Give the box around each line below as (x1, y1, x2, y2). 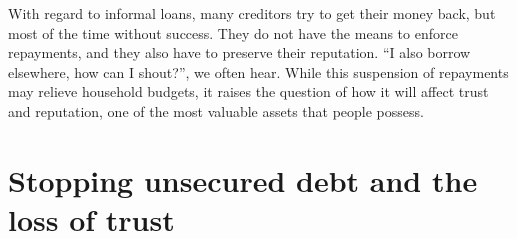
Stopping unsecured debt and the (8, 159, 478, 200)
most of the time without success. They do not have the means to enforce (8, 22, 458, 43)
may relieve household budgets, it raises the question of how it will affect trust (8, 81, 489, 102)
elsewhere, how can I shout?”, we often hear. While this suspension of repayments (8, 61, 509, 82)
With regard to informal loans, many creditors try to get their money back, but (8, 3, 496, 23)
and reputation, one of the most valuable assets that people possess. (8, 100, 424, 121)
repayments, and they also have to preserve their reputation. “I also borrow (8, 42, 471, 63)
